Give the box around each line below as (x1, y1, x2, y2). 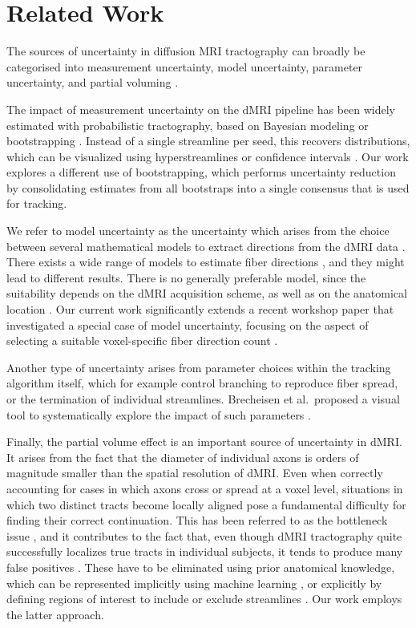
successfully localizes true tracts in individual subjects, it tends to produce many (6, 543, 403, 560)
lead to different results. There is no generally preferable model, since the (6, 269, 366, 286)
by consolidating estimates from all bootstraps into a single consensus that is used (6, 179, 410, 196)
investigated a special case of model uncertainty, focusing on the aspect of (6, 316, 369, 333)
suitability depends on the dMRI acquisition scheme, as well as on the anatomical (6, 285, 407, 302)
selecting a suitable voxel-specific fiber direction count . (6, 332, 278, 349)
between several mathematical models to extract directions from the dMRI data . (6, 237, 406, 254)
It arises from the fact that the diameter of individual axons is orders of (6, 448, 359, 465)
